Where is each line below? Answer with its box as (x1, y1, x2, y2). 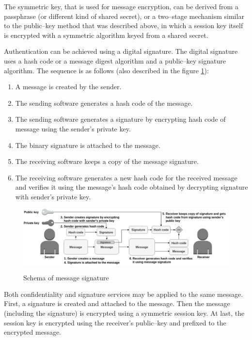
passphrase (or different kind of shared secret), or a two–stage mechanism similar (4, 11, 244, 21)
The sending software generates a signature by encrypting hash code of (15, 114, 226, 124)
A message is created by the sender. (15, 81, 122, 92)
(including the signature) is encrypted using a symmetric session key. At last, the (4, 308, 245, 318)
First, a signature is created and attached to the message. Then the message (4, 298, 230, 308)
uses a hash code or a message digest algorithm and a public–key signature (4, 55, 226, 65)
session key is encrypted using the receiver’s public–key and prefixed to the (4, 317, 226, 327)
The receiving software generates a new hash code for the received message (15, 172, 237, 182)
